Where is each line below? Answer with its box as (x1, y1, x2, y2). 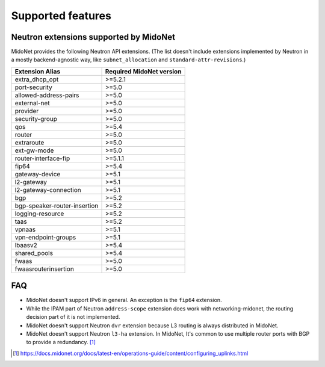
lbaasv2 (14, 241, 37, 249)
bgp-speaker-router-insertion (14, 202, 99, 210)
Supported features (11, 9, 111, 22)
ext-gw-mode (14, 146, 54, 155)
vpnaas (14, 225, 36, 233)
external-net (14, 99, 51, 107)
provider (14, 106, 39, 115)
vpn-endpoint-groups (14, 233, 76, 241)
